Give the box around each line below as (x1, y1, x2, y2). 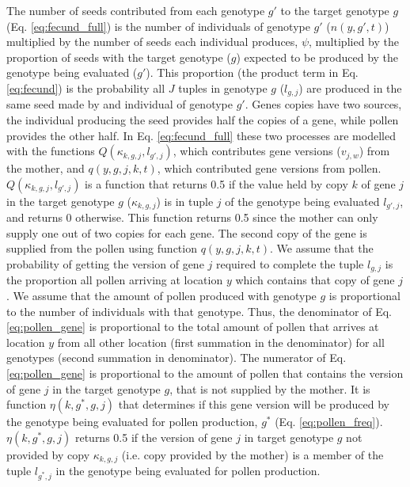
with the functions (6, 143, 95, 159)
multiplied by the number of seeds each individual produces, (6, 33, 298, 50)
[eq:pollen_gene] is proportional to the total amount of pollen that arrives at (6, 318, 379, 335)
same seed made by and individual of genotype (6, 96, 233, 112)
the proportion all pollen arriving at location (6, 272, 223, 288)
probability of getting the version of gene (6, 256, 204, 272)
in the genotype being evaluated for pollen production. (55, 462, 321, 479)
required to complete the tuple (215, 256, 364, 272)
